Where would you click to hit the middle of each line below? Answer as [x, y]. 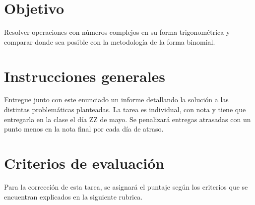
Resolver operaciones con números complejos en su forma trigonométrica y [117, 32]
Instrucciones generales [85, 76]
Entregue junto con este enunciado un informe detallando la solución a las [116, 100]
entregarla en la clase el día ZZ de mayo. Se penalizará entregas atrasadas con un [127, 119]
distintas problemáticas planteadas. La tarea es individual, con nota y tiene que [125, 109]
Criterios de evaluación [84, 163]
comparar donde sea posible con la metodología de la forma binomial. [110, 41]
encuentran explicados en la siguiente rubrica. [73, 196]
